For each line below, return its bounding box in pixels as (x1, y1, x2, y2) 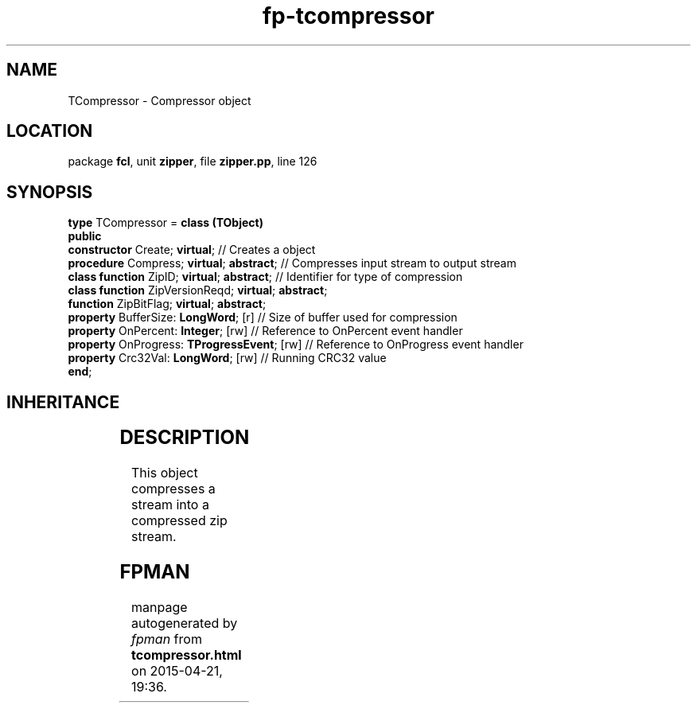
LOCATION (6, 121, 93, 142)
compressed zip (131, 512, 228, 529)
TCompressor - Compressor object (68, 93, 251, 107)
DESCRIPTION (119, 426, 250, 450)
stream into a (131, 497, 209, 513)
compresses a (131, 481, 216, 497)
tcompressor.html (131, 646, 242, 663)
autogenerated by (131, 614, 238, 631)
